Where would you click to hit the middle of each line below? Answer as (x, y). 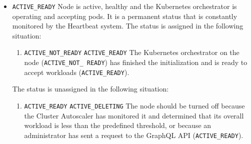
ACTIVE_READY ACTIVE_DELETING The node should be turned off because (134, 105)
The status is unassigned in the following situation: (90, 89)
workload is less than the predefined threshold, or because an (118, 125)
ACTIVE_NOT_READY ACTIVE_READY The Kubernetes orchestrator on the (132, 52)
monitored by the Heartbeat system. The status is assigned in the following (128, 26)
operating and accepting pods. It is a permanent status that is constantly (125, 16)
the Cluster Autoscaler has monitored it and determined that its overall (134, 115)
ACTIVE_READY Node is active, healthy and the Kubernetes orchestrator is (124, 6)
